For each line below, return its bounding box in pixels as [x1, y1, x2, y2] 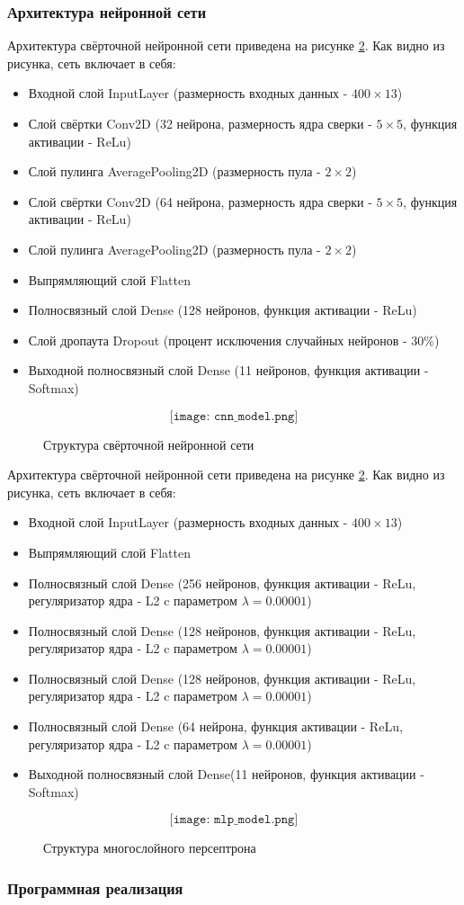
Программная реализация [7, 876, 183, 899]
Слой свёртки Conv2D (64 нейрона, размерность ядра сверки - [28, 192, 372, 211]
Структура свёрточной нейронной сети [43, 435, 254, 453]
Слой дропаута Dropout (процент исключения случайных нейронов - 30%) [28, 330, 440, 349]
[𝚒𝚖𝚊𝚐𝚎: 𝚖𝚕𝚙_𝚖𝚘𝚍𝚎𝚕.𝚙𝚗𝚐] [169, 813, 299, 827]
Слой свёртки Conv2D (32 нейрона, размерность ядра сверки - [28, 114, 372, 132]
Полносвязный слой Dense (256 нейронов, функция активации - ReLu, [28, 573, 416, 592]
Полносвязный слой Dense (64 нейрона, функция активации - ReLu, [28, 717, 403, 736]
